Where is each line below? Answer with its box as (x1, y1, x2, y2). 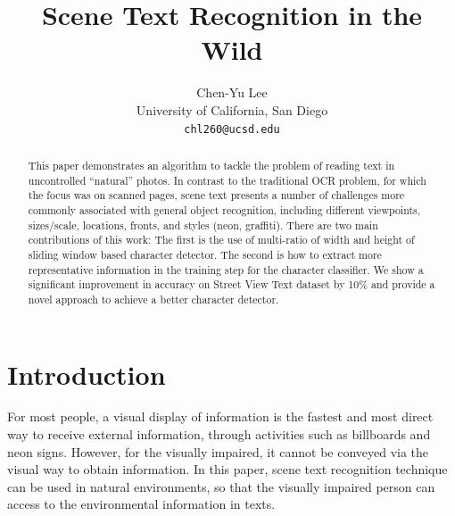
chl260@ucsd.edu (184, 122, 280, 136)
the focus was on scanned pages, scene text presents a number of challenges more (28, 187, 405, 203)
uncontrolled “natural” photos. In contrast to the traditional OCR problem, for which (28, 172, 426, 187)
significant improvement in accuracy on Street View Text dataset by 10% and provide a (28, 277, 435, 292)
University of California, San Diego (136, 100, 328, 119)
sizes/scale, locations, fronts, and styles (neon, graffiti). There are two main (28, 217, 378, 232)
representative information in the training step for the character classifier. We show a (28, 262, 424, 277)
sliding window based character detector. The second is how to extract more (28, 246, 382, 262)
